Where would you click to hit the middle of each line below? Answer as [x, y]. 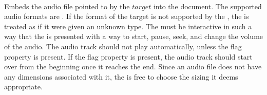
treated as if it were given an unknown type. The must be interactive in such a [128, 26]
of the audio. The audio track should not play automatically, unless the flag [123, 46]
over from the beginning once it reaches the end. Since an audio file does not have [133, 66]
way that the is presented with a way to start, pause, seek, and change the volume [134, 36]
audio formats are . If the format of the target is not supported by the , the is [127, 16]
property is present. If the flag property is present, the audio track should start [128, 56]
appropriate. [23, 87]
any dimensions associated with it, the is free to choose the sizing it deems [121, 76]
